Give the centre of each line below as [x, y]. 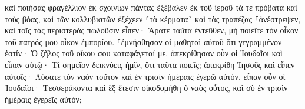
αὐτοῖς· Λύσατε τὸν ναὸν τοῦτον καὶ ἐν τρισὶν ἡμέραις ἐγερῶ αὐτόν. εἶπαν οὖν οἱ [145, 76]
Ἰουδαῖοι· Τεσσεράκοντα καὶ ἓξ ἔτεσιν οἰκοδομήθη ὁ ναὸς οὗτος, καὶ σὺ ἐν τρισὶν [146, 88]
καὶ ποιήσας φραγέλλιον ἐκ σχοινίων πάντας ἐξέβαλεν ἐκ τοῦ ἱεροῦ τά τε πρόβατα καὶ [151, 7]
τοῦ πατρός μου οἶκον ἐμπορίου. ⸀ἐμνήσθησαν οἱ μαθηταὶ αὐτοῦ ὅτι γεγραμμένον [143, 41]
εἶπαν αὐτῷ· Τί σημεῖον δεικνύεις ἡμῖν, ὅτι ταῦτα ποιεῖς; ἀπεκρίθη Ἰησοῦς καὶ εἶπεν [150, 64]
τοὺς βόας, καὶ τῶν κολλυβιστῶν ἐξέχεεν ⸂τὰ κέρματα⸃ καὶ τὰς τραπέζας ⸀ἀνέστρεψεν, [153, 18]
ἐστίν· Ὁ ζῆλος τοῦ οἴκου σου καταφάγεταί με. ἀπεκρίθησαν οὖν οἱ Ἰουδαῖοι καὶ [144, 53]
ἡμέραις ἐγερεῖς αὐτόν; [43, 99]
